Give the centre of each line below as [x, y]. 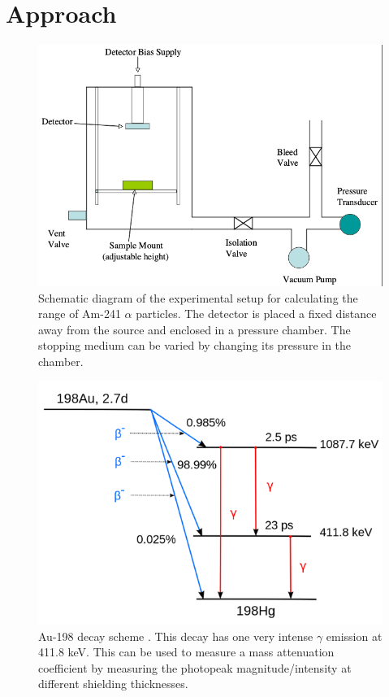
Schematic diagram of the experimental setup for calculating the [198, 297]
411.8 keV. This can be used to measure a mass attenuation [186, 652]
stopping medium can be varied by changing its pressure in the [195, 345]
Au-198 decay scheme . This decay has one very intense [176, 636]
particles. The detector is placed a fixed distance [256, 314]
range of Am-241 [80, 314]
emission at [354, 636]
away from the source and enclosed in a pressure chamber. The [194, 329]
